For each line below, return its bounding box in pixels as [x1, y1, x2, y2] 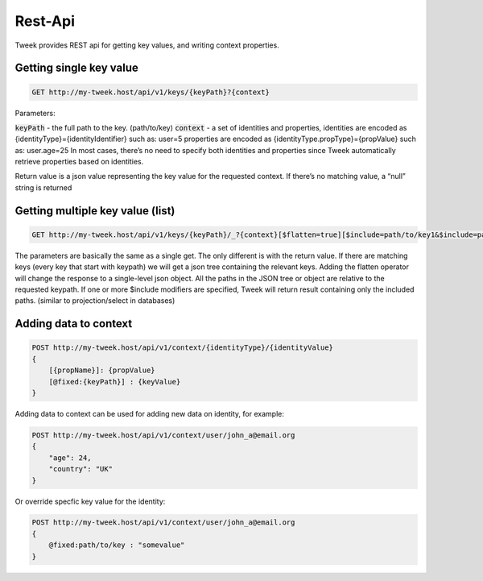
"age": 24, [48, 453, 92, 463]
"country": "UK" [48, 464, 113, 474]
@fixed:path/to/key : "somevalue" [48, 541, 185, 550]
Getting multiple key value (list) [14, 204, 175, 218]
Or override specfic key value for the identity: [14, 496, 166, 506]
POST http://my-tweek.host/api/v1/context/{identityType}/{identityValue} [31, 343, 334, 352]
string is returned [14, 182, 72, 193]
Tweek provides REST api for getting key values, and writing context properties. [14, 40, 279, 50]
